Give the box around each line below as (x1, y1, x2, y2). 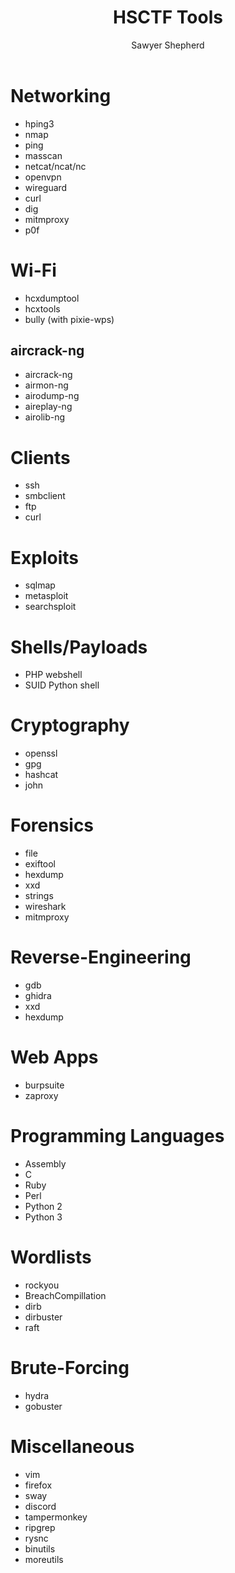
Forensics (10, 814, 95, 837)
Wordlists (10, 1246, 92, 1269)
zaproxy (24, 1090, 59, 1101)
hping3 (24, 117, 55, 130)
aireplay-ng (24, 401, 73, 413)
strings (24, 890, 54, 902)
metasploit (24, 590, 69, 602)
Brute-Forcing (10, 1357, 130, 1380)
